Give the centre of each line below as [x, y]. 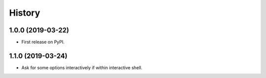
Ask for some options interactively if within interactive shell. [82, 67]
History [25, 13]
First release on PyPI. [43, 42]
